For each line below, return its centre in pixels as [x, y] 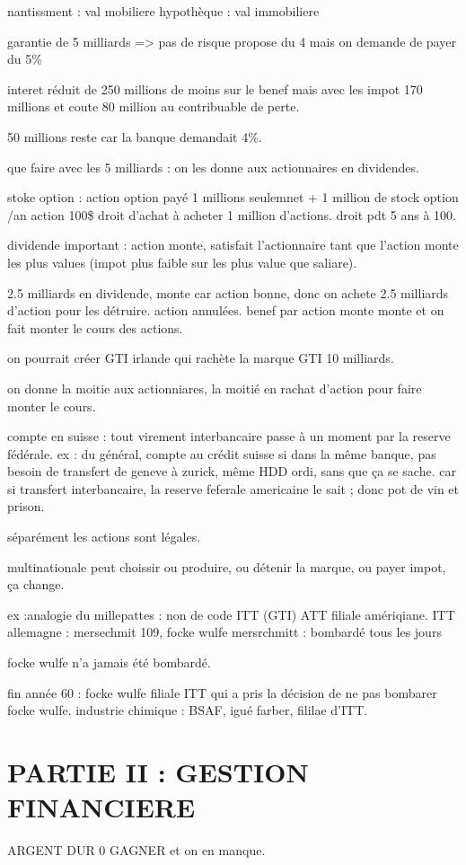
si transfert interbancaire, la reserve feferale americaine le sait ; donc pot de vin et [233, 488]
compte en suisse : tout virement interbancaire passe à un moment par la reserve [229, 436]
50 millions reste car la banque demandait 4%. [135, 136]
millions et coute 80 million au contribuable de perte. [154, 106]
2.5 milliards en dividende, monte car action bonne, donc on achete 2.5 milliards [228, 292]
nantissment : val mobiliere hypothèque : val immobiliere [163, 11]
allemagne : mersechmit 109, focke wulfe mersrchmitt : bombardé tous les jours [224, 632]
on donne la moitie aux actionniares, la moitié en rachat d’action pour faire [215, 388]
